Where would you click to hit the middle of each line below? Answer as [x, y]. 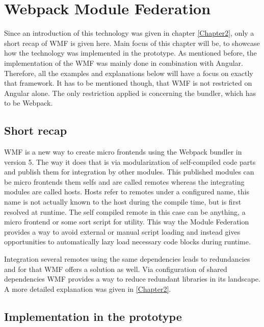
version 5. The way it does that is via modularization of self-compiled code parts [130, 161]
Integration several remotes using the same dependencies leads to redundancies [127, 259]
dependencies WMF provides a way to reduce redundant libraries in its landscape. [132, 279]
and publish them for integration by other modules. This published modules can [129, 172]
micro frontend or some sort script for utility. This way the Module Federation [127, 222]
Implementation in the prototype [93, 316]
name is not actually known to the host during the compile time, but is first [123, 202]
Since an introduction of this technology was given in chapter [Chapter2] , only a [129, 33]
